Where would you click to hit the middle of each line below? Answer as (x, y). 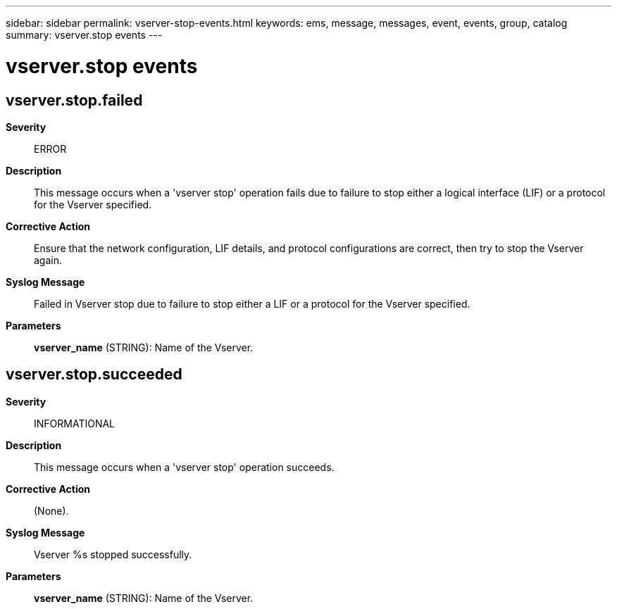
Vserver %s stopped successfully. (113, 554)
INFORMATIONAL (75, 423)
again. (48, 260)
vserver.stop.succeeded (94, 375)
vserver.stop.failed (74, 100)
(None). (51, 510)
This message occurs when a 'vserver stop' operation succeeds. (184, 467)
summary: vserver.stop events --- (84, 35)
